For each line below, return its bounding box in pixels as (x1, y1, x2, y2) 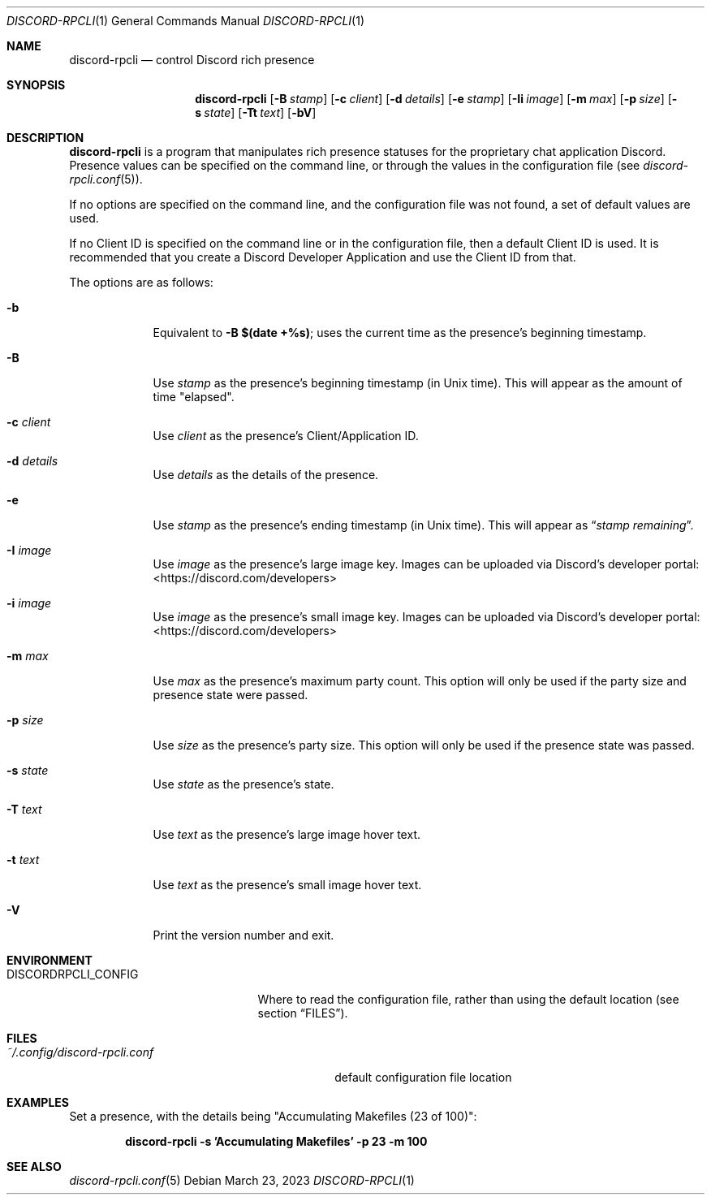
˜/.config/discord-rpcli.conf (6, 1045, 154, 1059)
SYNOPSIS (6, 78, 66, 92)
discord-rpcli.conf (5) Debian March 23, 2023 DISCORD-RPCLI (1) (69, 1173, 415, 1187)
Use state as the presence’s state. (153, 777, 334, 791)
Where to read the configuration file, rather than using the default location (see (257, 992, 679, 1006)
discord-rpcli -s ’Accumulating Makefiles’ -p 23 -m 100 (125, 1134, 428, 1148)
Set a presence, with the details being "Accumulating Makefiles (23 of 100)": (69, 1109, 477, 1123)
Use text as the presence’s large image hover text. (153, 827, 420, 841)
